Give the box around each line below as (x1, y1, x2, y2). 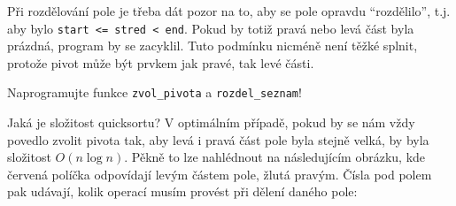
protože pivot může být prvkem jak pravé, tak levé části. (7, 53, 314, 72)
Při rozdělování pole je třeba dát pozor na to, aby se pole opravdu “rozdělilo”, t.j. (7, 2, 451, 19)
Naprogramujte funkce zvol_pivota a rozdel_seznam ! (7, 83, 302, 102)
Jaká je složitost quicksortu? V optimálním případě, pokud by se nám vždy (7, 113, 415, 132)
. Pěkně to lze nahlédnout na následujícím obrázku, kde (124, 148, 426, 166)
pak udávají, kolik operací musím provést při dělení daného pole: (7, 182, 358, 201)
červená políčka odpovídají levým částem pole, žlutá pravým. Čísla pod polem (7, 164, 432, 183)
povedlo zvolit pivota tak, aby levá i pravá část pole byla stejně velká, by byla (7, 130, 429, 149)
